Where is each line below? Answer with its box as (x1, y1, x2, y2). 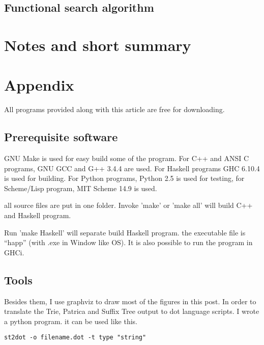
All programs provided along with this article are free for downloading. (4, 104, 225, 115)
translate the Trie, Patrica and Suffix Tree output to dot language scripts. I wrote (4, 306, 259, 316)
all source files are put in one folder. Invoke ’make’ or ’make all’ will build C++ (4, 200, 253, 210)
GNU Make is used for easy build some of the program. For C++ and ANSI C (4, 153, 249, 164)
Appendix (4, 74, 74, 95)
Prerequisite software (4, 129, 118, 145)
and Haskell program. (4, 210, 71, 221)
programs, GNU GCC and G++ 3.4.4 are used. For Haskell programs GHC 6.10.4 (4, 163, 260, 173)
